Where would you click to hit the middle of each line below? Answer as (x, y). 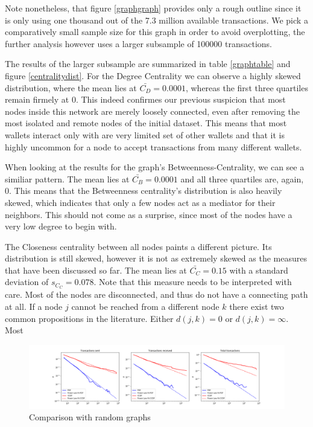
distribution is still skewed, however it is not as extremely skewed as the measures (156, 258)
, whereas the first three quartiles (247, 87)
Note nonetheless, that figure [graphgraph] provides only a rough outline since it (153, 8)
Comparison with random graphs (90, 417)
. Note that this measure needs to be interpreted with (193, 282)
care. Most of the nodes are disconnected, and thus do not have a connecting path (156, 294)
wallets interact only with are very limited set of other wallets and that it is (145, 134)
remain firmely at (37, 99)
